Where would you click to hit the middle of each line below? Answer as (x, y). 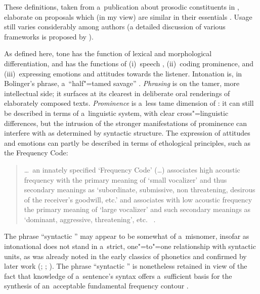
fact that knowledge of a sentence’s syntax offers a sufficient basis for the (118, 276)
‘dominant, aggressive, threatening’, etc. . (90, 219)
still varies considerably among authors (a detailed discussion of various (115, 27)
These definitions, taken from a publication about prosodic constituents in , (122, 7)
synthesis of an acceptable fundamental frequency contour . (96, 286)
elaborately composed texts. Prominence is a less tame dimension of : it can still (129, 103)
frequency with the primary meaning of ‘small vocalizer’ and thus (125, 179)
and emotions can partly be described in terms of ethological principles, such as (127, 142)
